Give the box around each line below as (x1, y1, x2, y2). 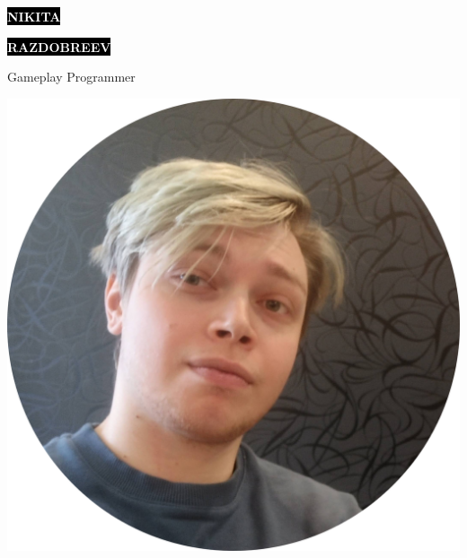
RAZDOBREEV (7, 37, 111, 56)
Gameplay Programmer (7, 67, 136, 86)
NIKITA (7, 7, 61, 25)
